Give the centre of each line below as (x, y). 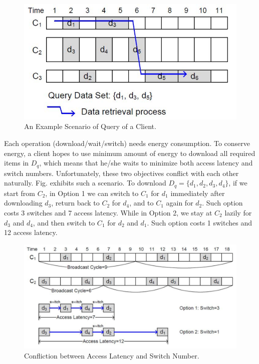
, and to (142, 203)
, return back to (75, 203)
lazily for (238, 212)
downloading (23, 203)
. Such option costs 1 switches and (200, 222)
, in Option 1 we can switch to (92, 193)
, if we (238, 183)
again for (180, 203)
